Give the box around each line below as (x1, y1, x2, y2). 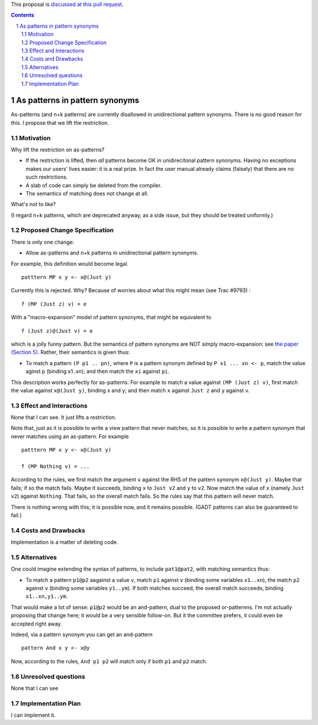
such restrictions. (25, 174, 68, 181)
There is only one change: (11, 239, 75, 246)
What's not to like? (11, 201, 56, 208)
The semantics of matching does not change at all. (25, 190, 148, 197)
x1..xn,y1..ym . (25, 592, 68, 600)
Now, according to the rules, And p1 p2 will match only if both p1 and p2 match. (11, 657, 207, 665)
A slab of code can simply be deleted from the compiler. (25, 181, 162, 188)
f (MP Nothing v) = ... (21, 463, 90, 469)
